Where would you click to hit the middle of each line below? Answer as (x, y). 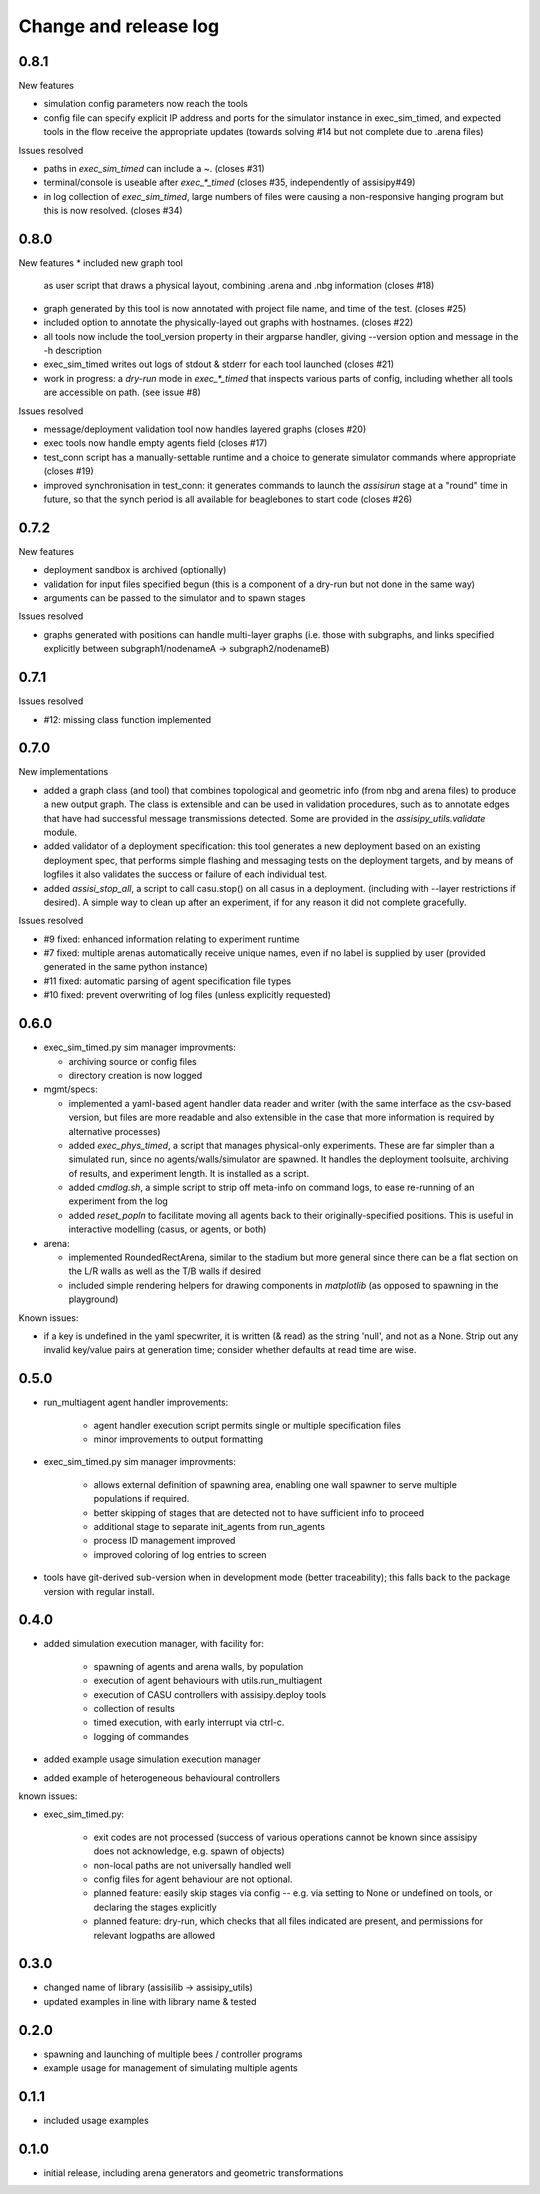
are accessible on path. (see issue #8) (122, 392)
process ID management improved (164, 1541)
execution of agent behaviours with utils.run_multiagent (208, 1681)
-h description (72, 351)
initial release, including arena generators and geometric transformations (193, 2172)
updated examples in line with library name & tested (150, 2001)
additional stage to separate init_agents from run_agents (209, 1527)
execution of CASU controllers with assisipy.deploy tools (210, 1694)
